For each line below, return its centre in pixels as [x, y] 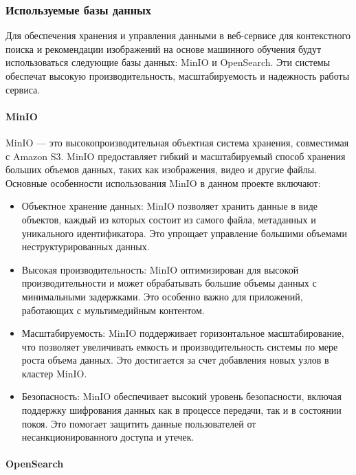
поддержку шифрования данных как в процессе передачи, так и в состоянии [181, 410]
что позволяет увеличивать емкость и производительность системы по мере [180, 346]
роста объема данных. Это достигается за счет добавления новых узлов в [175, 360]
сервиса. [23, 89]
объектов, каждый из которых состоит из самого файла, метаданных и [169, 219]
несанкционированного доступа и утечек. [108, 437]
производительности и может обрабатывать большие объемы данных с [169, 283]
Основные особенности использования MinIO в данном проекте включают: [163, 183]
